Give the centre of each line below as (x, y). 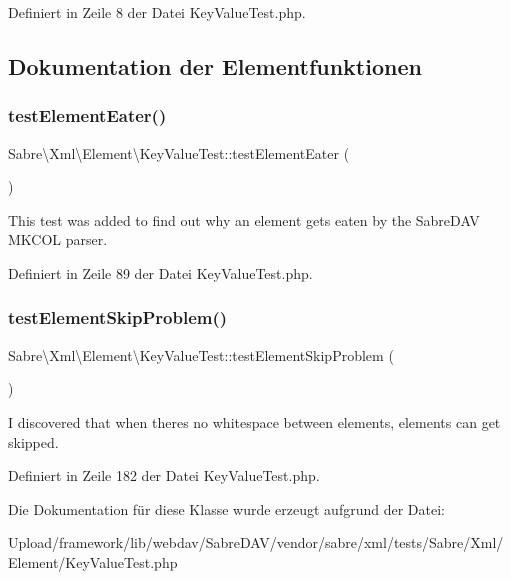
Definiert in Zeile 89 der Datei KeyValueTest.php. (160, 272)
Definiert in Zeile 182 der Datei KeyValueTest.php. (164, 475)
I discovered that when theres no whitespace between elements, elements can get (254, 421)
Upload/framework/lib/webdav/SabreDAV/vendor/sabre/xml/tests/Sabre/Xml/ (256, 542)
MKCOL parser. (58, 239)
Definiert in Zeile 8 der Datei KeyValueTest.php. (157, 12)
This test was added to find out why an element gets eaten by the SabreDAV (244, 219)
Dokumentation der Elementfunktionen (215, 65)
